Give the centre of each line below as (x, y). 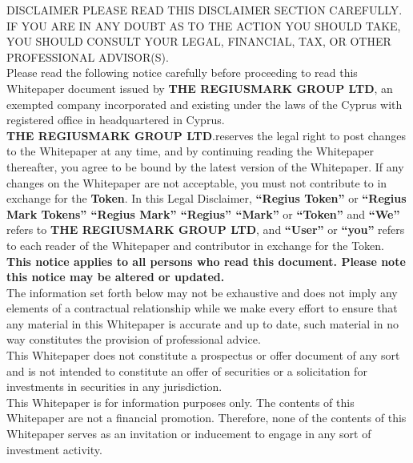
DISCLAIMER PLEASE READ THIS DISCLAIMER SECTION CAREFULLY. (204, 10)
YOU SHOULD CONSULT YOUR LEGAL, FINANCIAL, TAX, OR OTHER (199, 41)
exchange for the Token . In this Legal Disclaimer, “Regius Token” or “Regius (206, 198)
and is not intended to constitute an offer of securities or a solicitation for (187, 370)
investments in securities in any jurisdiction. (114, 387)
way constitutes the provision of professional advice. (134, 339)
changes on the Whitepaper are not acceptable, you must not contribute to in (197, 182)
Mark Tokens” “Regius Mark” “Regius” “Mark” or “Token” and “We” (203, 213)
